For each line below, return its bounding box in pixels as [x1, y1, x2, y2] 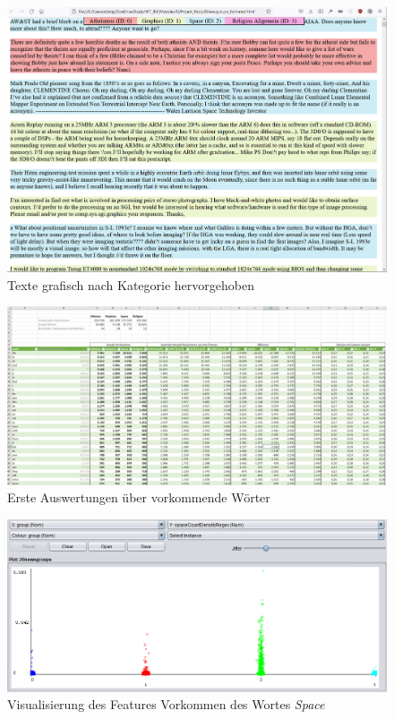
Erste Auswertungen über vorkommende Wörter [7, 488, 270, 507]
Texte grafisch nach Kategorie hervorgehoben [7, 275, 254, 294]
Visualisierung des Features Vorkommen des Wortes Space [7, 695, 325, 714]
